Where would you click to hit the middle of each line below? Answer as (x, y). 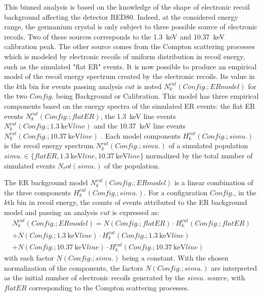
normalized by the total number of (199, 155)
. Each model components (141, 135)
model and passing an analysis (51, 212)
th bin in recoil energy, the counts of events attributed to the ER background (127, 202)
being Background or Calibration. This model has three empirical (157, 96)
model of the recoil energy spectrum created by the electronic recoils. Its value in (129, 76)
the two (16, 96)
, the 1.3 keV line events (138, 116)
